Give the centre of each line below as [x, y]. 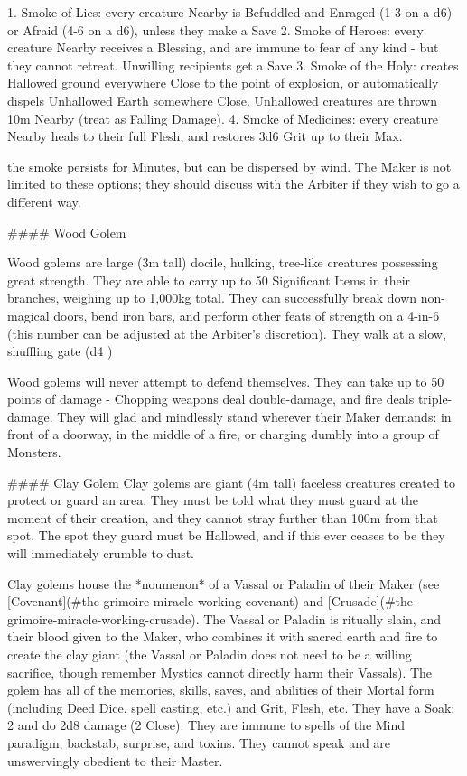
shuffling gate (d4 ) [60, 351]
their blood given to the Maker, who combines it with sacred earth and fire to [223, 636]
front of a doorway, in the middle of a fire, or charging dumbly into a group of [223, 434]
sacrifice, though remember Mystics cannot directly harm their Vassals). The [220, 672]
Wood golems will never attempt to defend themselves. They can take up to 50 [226, 381]
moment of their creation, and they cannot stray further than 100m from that [223, 517]
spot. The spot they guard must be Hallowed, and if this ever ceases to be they [226, 535]
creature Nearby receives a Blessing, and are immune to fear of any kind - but [223, 47]
